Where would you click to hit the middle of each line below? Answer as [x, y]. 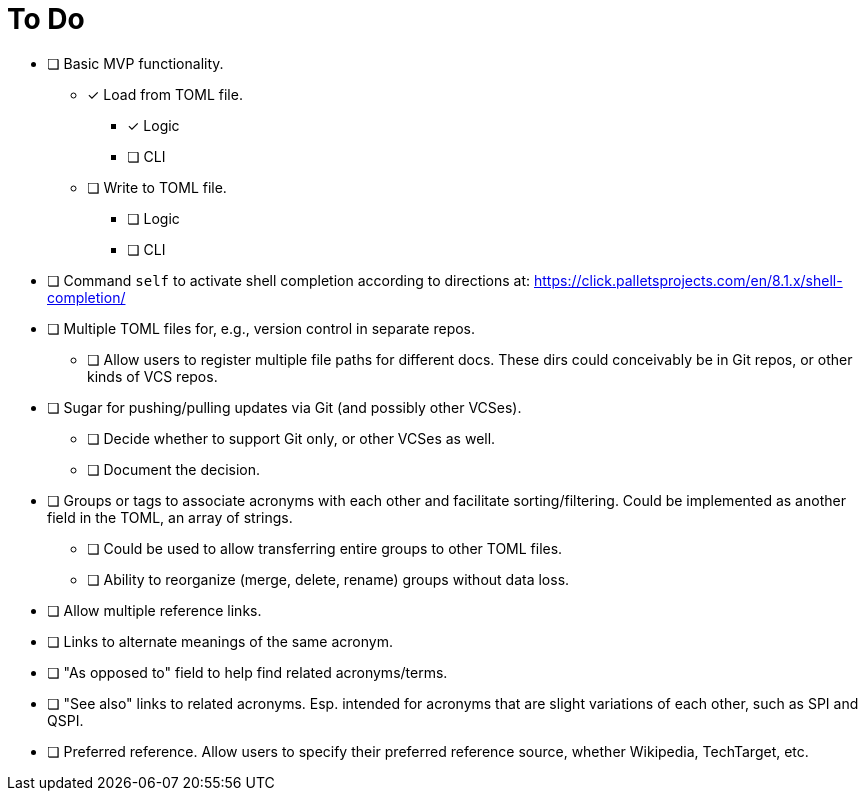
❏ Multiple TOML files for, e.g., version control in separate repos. [261, 328]
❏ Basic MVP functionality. [135, 63]
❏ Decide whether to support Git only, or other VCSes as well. [291, 438]
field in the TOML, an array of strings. [170, 517]
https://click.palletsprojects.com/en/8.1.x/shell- [688, 280]
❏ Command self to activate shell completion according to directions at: [289, 280]
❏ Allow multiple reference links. [154, 610]
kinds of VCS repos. [152, 376]
